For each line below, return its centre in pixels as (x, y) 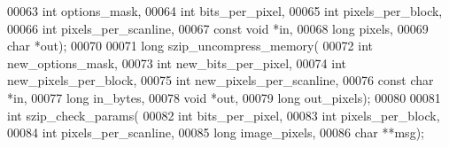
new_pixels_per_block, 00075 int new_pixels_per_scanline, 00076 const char (221, 80)
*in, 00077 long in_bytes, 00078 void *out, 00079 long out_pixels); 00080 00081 (224, 97)
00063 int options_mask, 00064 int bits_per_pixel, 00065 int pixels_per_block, (225, 11)
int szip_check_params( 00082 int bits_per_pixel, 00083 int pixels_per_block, (224, 115)
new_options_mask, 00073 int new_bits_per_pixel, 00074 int (177, 62)
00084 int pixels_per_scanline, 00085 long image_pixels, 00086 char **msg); (216, 132)
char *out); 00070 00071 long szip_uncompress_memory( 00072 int (190, 46)
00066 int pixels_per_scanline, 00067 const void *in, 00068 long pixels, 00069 (218, 28)
